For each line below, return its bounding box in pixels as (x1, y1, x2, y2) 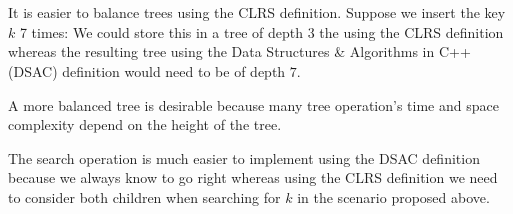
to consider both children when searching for (8, 186, 281, 207)
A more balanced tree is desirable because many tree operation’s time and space (8, 94, 499, 115)
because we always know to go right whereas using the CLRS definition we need (8, 167, 498, 188)
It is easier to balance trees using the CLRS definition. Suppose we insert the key (8, 2, 506, 23)
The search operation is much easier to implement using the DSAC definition (8, 147, 480, 168)
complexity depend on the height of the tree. (8, 114, 282, 135)
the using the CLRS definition (319, 21, 504, 42)
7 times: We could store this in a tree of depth (19, 21, 303, 42)
